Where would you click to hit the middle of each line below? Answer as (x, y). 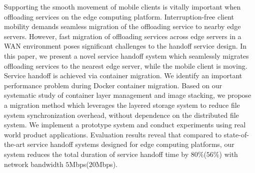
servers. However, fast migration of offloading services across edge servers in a (123, 36)
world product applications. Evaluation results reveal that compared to (113, 134)
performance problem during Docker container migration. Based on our (113, 85)
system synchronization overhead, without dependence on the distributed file (121, 115)
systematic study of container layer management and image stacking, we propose (128, 95)
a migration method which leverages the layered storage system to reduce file (122, 105)
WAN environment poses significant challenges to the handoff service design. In (125, 46)
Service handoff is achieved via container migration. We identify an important (123, 75)
